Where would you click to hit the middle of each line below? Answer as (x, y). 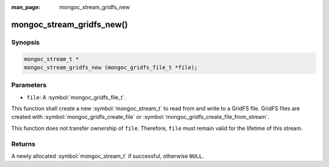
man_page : (26, 7)
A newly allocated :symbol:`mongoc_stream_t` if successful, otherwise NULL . (108, 156)
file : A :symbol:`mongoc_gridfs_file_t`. (76, 97)
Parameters (29, 85)
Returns (23, 144)
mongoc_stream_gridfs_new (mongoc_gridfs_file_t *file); (111, 67)
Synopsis (25, 42)
